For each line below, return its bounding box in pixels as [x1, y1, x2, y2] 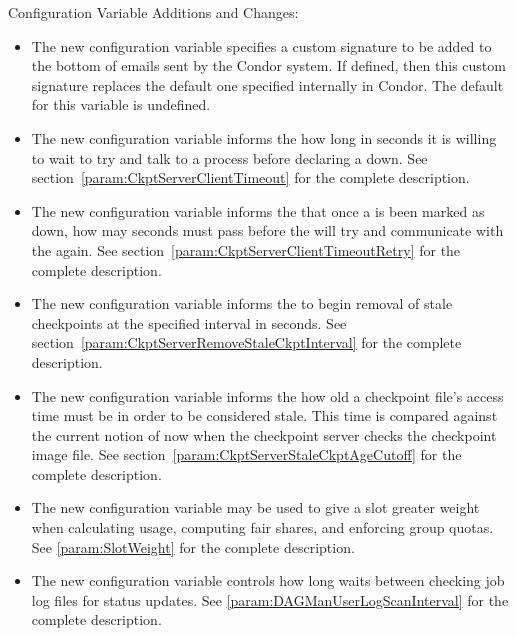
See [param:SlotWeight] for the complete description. [31, 536, 355, 557]
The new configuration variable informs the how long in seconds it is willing [31, 127, 497, 148]
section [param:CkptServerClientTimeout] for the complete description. [31, 167, 470, 188]
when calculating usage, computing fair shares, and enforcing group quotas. [31, 517, 494, 538]
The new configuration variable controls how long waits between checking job [31, 570, 505, 591]
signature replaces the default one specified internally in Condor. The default [31, 74, 504, 95]
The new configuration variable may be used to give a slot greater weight [31, 497, 480, 518]
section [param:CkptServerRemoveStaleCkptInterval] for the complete [31, 332, 462, 353]
